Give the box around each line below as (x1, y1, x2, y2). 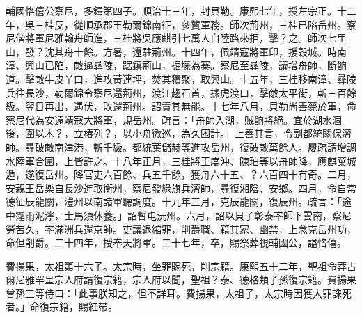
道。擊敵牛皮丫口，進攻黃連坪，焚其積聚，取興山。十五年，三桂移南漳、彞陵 (6, 71, 356, 86)
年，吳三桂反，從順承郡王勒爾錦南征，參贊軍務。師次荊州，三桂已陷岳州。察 (6, 17, 356, 31)
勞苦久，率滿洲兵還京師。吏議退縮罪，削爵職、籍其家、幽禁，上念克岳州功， (6, 221, 356, 236)
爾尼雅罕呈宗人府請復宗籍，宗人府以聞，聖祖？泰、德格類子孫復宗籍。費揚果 (6, 272, 356, 287)
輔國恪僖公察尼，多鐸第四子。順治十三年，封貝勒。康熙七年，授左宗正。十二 (6, 3, 356, 17)
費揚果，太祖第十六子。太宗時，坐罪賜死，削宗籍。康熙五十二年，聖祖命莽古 (6, 258, 356, 273)
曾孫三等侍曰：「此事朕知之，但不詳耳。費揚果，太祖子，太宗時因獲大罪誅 (6, 285, 342, 300)
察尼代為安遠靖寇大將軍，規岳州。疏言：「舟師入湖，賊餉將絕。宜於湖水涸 (6, 112, 342, 127)
